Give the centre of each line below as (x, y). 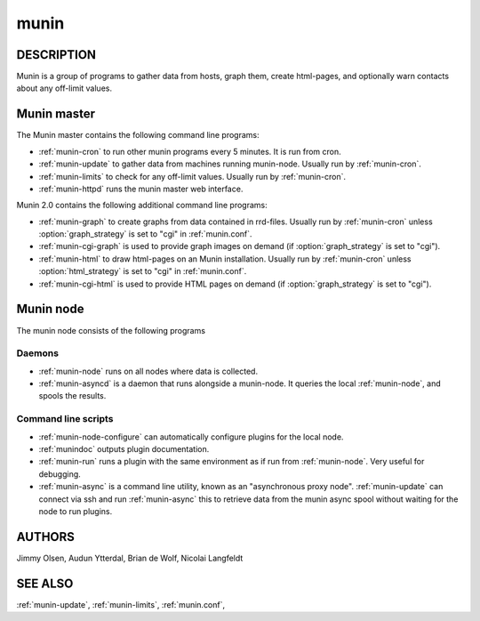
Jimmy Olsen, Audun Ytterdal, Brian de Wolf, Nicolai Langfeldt (130, 558)
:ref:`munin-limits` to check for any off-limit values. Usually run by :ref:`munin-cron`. (192, 176)
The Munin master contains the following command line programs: (138, 135)
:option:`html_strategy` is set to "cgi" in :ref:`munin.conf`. (143, 271)
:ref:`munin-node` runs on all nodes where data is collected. (148, 371)
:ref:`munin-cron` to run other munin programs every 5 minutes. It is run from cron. (190, 151)
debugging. (60, 474)
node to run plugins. (76, 511)
